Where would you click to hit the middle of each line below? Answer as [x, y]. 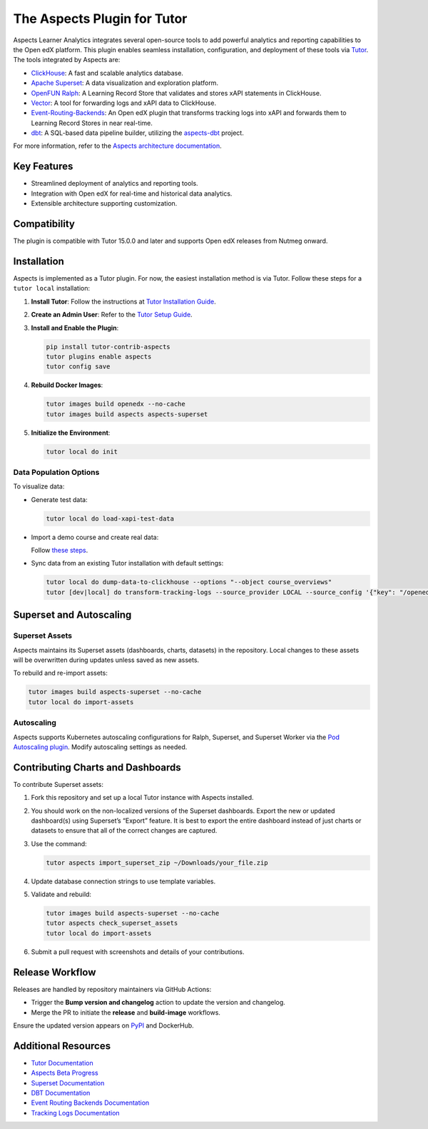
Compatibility [44, 224]
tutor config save [78, 367]
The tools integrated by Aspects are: [67, 60]
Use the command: [59, 843]
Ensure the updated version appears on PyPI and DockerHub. [103, 1025]
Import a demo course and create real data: [95, 537]
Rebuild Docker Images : [67, 385]
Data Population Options [56, 472]
